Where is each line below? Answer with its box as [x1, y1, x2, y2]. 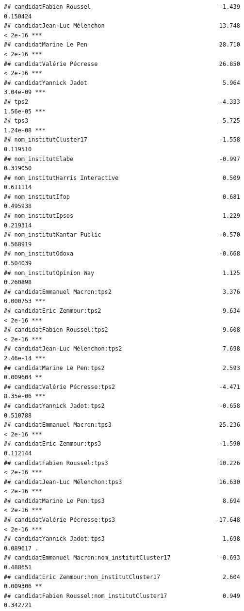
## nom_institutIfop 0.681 [4, 193, 240, 200]
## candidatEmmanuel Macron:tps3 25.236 [4, 421, 240, 429]
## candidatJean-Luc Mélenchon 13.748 [4, 22, 240, 30]
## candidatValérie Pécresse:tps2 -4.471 [4, 383, 240, 390]
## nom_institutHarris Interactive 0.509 [4, 174, 240, 181]
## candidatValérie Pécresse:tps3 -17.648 [4, 516, 240, 524]
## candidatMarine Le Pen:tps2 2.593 [4, 364, 240, 371]
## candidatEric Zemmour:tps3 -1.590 [4, 440, 240, 448]
